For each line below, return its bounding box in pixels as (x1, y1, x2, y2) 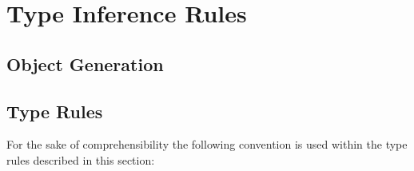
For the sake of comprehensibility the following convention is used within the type (6, 136, 408, 153)
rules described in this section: (6, 151, 155, 168)
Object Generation (6, 51, 164, 76)
